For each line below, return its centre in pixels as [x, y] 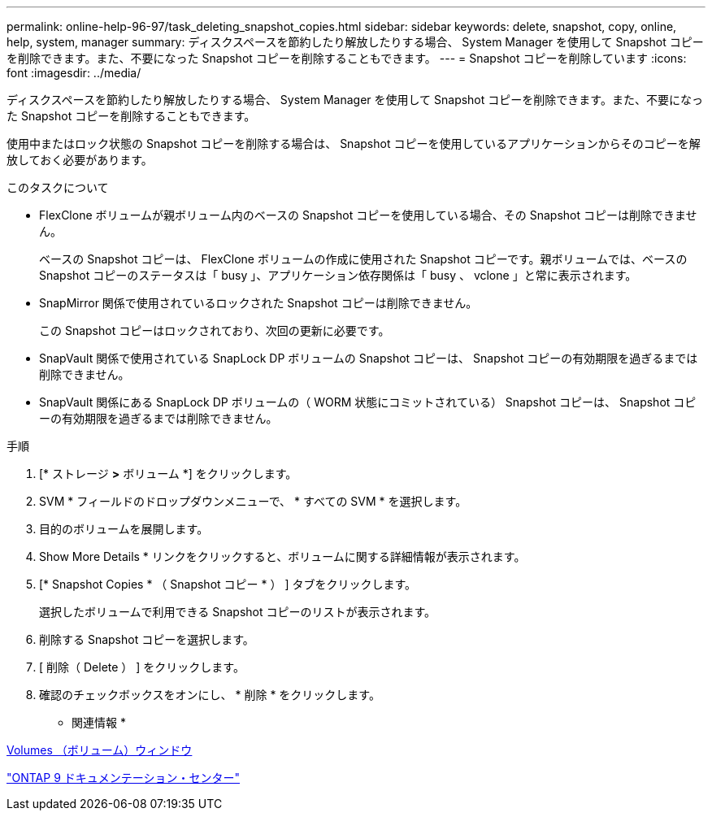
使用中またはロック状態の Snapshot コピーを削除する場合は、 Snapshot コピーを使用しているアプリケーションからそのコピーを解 [354, 143]
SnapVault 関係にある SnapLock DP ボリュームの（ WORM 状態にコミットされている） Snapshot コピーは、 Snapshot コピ [368, 402]
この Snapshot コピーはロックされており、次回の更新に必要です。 [215, 330]
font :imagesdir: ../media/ [74, 73]
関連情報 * [99, 722]
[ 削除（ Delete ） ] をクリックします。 [142, 667]
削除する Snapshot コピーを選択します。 [147, 639]
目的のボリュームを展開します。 [124, 529]
